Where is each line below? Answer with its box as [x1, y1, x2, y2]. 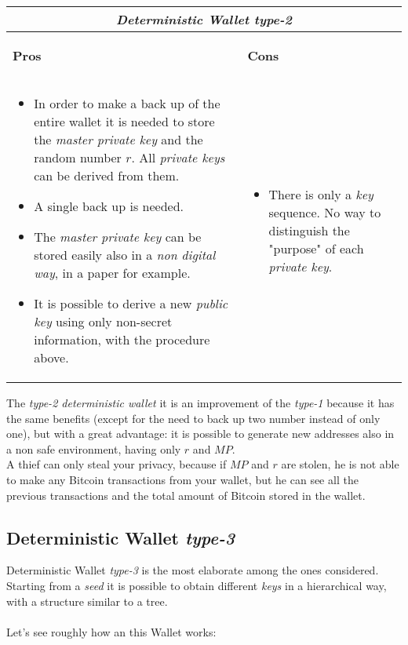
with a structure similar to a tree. [6, 592, 168, 609]
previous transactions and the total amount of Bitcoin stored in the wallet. [6, 486, 366, 503]
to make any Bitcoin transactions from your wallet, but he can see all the [6, 471, 359, 487]
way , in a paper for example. [34, 264, 191, 282]
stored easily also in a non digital [34, 246, 216, 264]
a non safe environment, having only [6, 440, 181, 457]
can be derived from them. [34, 166, 180, 184]
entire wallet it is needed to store [34, 112, 215, 130]
